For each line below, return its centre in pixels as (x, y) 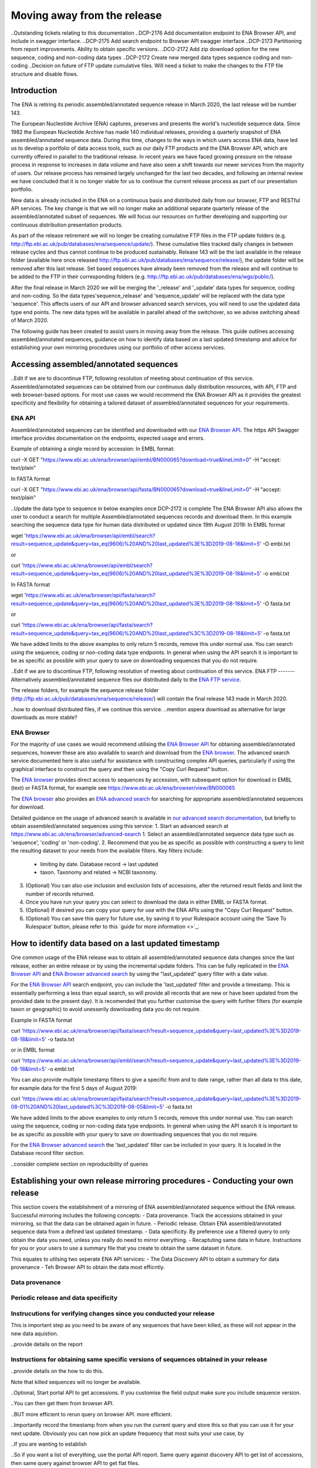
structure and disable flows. (45, 74)
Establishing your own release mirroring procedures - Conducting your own (152, 1181)
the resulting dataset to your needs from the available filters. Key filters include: (107, 851)
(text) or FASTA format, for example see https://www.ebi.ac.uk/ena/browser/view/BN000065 (123, 788)
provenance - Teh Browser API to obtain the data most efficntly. (88, 1267)
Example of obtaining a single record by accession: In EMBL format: (93, 449)
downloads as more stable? (44, 718)
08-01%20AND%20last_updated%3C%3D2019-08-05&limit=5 (87, 1107)
